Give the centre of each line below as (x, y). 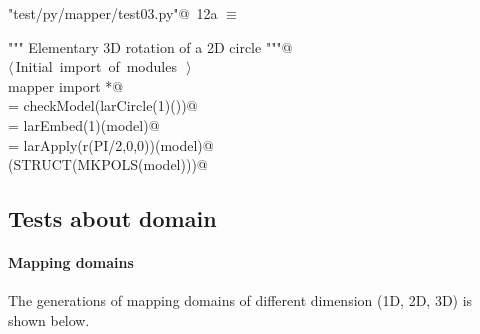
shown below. (49, 319)
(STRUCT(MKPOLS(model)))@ (108, 164)
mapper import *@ (66, 85)
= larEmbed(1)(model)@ (84, 124)
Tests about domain (112, 218)
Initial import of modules (96, 66)
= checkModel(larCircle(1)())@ (103, 105)
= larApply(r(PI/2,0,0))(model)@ (111, 144)
